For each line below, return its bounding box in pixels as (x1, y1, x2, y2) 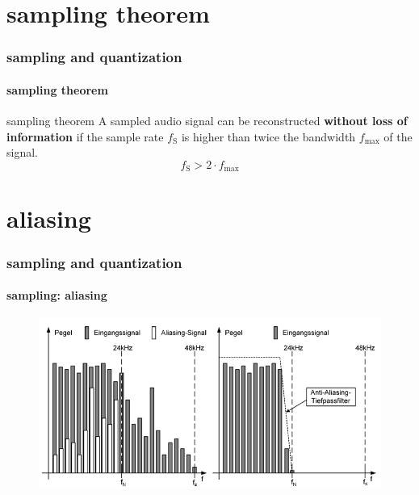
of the (383, 128, 413, 145)
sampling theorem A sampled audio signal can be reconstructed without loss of (6, 112, 408, 129)
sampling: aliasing (6, 287, 107, 304)
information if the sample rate (6, 128, 164, 145)
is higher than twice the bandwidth (181, 128, 356, 145)
